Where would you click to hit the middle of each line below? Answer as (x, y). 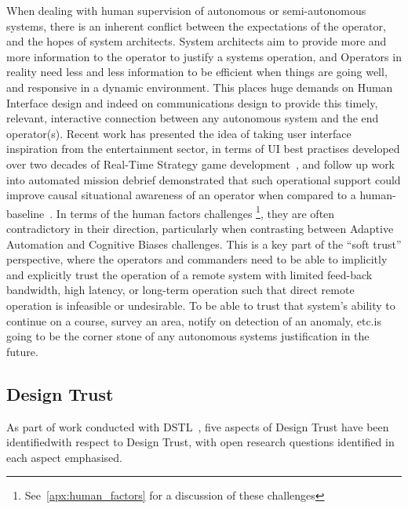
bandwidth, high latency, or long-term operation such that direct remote (180, 290)
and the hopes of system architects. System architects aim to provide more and (197, 41)
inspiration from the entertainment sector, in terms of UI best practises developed (203, 149)
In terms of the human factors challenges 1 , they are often (195, 212)
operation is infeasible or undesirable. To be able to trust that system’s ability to (201, 305)
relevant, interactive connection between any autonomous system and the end (193, 118)
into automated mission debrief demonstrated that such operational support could (204, 179)
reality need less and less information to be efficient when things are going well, (197, 72)
